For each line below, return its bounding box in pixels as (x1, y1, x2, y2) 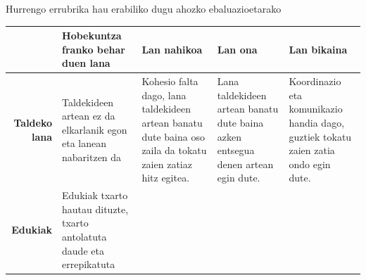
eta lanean (62, 136, 107, 151)
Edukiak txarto (62, 188, 128, 203)
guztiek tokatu (289, 129, 352, 144)
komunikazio (289, 101, 343, 116)
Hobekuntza (62, 28, 122, 43)
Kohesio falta (141, 74, 198, 89)
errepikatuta (62, 257, 115, 272)
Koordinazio (289, 74, 341, 89)
